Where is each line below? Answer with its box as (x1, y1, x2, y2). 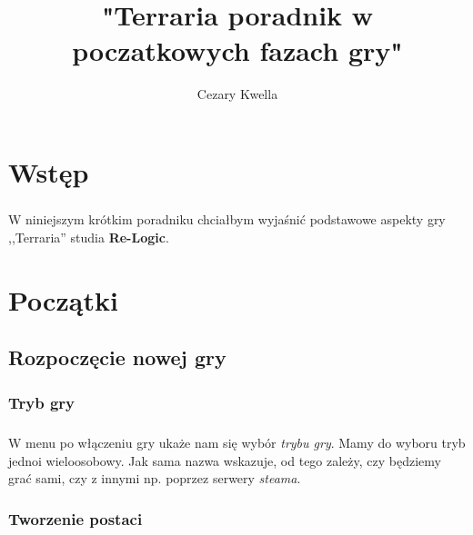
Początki (8, 281, 118, 318)
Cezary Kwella (196, 84, 278, 104)
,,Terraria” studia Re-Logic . (8, 228, 169, 247)
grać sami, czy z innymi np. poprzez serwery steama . (8, 469, 301, 488)
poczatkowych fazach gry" (72, 32, 403, 69)
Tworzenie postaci (8, 507, 143, 530)
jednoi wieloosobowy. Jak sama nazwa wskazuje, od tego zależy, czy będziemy (8, 451, 441, 470)
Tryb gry (8, 391, 75, 413)
